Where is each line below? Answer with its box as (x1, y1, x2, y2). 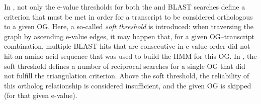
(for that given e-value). (4, 90, 77, 100)
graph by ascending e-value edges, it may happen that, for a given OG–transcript (4, 31, 254, 41)
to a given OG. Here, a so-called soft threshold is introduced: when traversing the (4, 21, 254, 32)
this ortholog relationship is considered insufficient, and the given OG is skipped (4, 80, 251, 90)
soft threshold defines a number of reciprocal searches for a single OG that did (4, 60, 245, 71)
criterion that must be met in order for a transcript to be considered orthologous (4, 11, 253, 22)
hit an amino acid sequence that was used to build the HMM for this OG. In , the (4, 50, 257, 61)
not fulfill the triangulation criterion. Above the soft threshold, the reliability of (4, 70, 249, 81)
